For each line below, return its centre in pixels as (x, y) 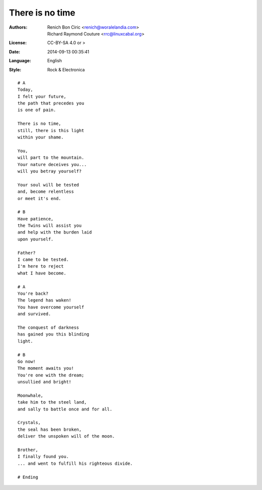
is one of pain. (37, 110)
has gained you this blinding (54, 334)
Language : (20, 61)
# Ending (28, 477)
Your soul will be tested (49, 185)
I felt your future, (42, 96)
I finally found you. (43, 457)
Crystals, (29, 423)
